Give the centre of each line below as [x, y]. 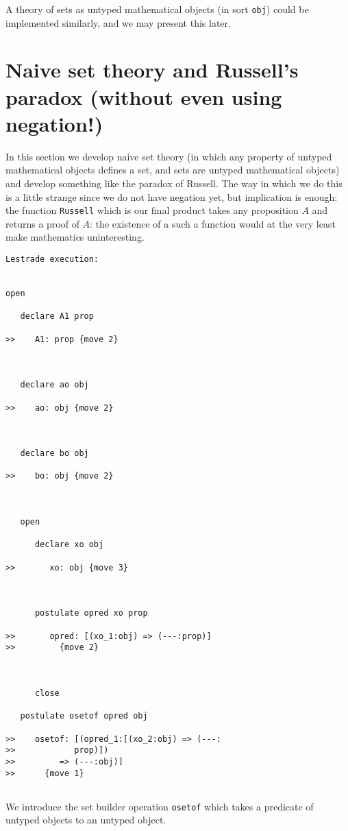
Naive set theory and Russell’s [152, 70]
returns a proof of [42, 223]
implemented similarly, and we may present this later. [118, 22]
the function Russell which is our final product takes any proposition [152, 210]
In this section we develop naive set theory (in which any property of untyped [169, 156]
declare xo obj [69, 545]
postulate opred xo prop [91, 613]
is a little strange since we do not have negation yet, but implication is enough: [172, 196]
